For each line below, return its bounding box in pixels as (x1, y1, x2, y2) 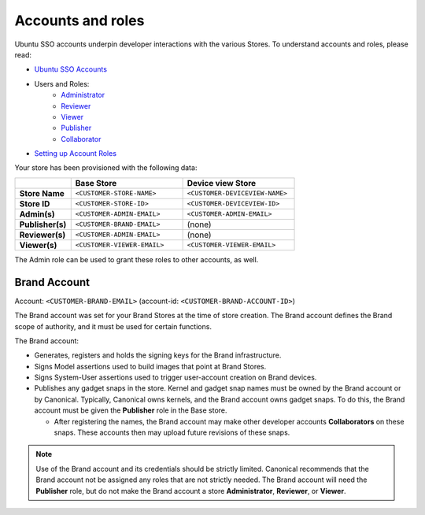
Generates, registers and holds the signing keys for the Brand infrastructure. (34, 350, 282, 360)
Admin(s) (19, 209, 55, 220)
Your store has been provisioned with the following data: (14, 163, 198, 172)
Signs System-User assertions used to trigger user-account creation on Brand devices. (34, 372, 317, 382)
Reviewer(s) (19, 229, 66, 240)
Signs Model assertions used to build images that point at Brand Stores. (34, 361, 267, 371)
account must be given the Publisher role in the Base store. (34, 406, 227, 415)
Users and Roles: (34, 79, 90, 88)
